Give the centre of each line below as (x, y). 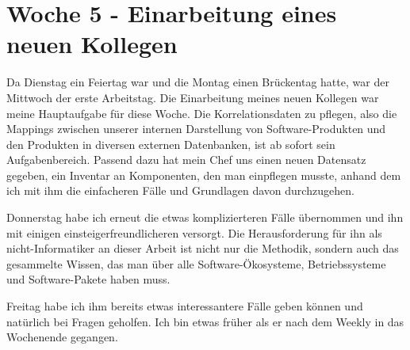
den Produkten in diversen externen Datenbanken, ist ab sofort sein (171, 144)
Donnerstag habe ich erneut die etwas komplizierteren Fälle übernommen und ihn (205, 217)
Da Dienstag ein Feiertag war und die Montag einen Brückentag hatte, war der (198, 82)
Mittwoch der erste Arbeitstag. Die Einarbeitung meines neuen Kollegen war (193, 97)
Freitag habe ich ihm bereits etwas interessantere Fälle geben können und (185, 306)
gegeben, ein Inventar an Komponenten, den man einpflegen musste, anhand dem (204, 175)
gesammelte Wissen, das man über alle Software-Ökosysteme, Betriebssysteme (196, 263)
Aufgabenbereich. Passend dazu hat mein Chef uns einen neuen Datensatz (186, 160)
